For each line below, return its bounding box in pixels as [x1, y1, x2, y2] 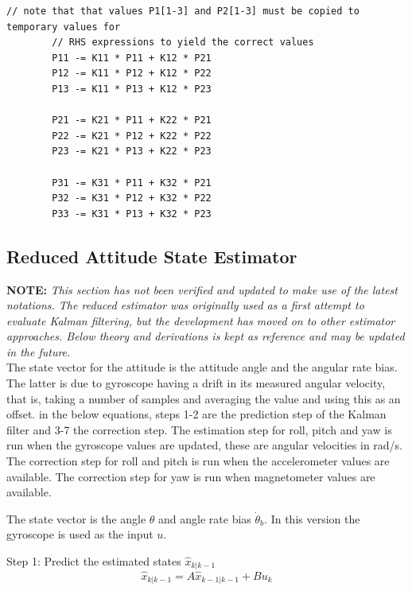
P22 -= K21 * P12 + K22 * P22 [52, 130, 212, 142]
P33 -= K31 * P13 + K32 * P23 [52, 208, 212, 220]
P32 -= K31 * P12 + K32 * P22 [52, 192, 212, 204]
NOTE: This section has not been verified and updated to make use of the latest [6, 281, 398, 297]
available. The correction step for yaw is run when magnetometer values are [6, 468, 375, 484]
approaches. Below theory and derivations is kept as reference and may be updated [6, 328, 405, 344]
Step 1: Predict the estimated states [6, 553, 181, 570]
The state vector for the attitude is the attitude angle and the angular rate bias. [6, 359, 398, 375]
